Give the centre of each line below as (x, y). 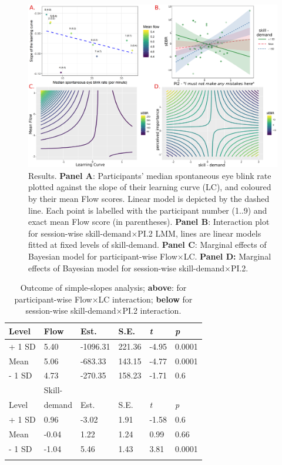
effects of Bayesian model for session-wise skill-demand (126, 268)
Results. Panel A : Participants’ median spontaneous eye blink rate (150, 175)
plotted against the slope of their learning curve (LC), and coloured (150, 187)
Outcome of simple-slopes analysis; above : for (103, 288)
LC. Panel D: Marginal (227, 256)
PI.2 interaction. (152, 310)
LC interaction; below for (145, 299)
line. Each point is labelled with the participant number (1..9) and (148, 210)
